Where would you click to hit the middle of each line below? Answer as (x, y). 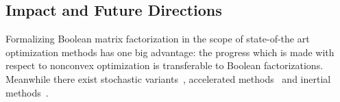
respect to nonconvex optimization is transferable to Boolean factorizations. (165, 65)
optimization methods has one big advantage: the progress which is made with (170, 52)
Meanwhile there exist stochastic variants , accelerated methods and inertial (168, 78)
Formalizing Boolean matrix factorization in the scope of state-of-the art (158, 39)
